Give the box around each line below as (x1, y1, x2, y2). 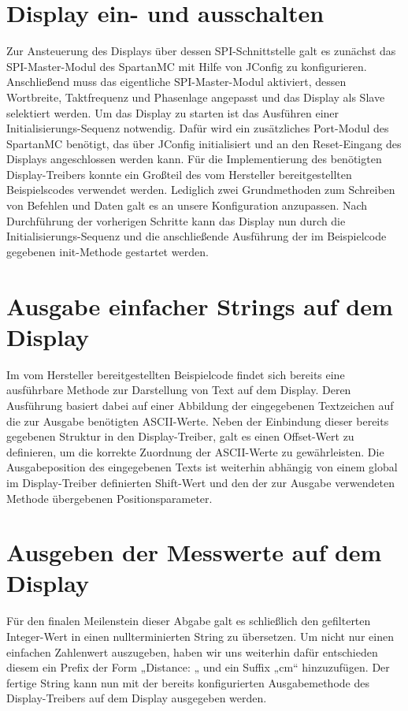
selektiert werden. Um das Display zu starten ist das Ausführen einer (6, 104, 339, 121)
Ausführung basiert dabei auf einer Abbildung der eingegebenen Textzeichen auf (6, 396, 394, 413)
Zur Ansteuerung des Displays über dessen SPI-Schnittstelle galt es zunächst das (6, 43, 396, 59)
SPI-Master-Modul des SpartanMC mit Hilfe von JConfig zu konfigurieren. (6, 58, 367, 74)
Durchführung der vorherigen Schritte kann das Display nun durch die (6, 212, 346, 229)
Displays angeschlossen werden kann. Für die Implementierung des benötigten (6, 151, 382, 167)
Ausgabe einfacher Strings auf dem (6, 289, 393, 322)
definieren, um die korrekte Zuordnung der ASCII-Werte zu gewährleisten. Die (6, 443, 384, 460)
